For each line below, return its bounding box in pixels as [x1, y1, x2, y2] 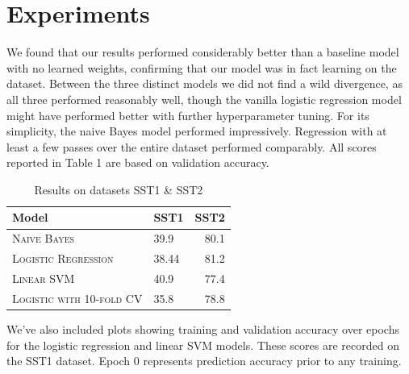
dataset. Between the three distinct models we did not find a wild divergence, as [6, 75, 403, 92]
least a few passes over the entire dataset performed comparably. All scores [6, 138, 377, 155]
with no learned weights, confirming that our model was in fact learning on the [6, 59, 397, 76]
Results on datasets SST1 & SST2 [34, 181, 203, 197]
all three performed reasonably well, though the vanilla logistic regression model [6, 90, 402, 107]
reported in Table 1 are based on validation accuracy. [6, 154, 269, 171]
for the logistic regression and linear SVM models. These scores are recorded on [6, 336, 399, 353]
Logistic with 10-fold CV [12, 289, 143, 306]
